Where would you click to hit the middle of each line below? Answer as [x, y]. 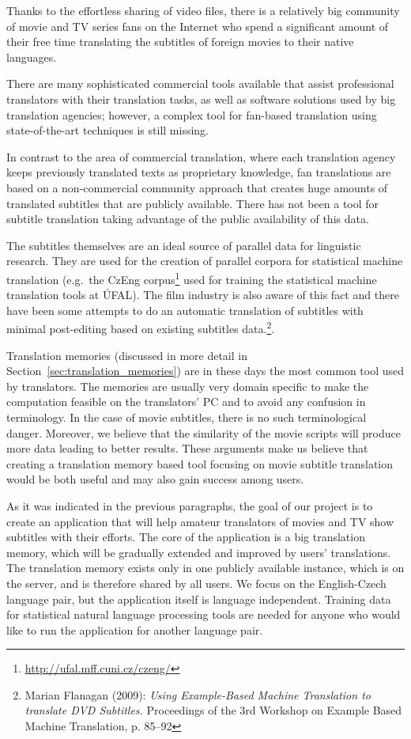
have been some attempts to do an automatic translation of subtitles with [185, 310]
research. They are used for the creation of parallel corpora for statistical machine [205, 261]
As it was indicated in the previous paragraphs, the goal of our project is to [190, 505]
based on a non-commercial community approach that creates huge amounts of [197, 187]
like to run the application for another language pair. [135, 629]
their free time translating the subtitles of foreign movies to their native [180, 42]
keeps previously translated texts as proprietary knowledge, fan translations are [199, 172]
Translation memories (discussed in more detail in [127, 355]
